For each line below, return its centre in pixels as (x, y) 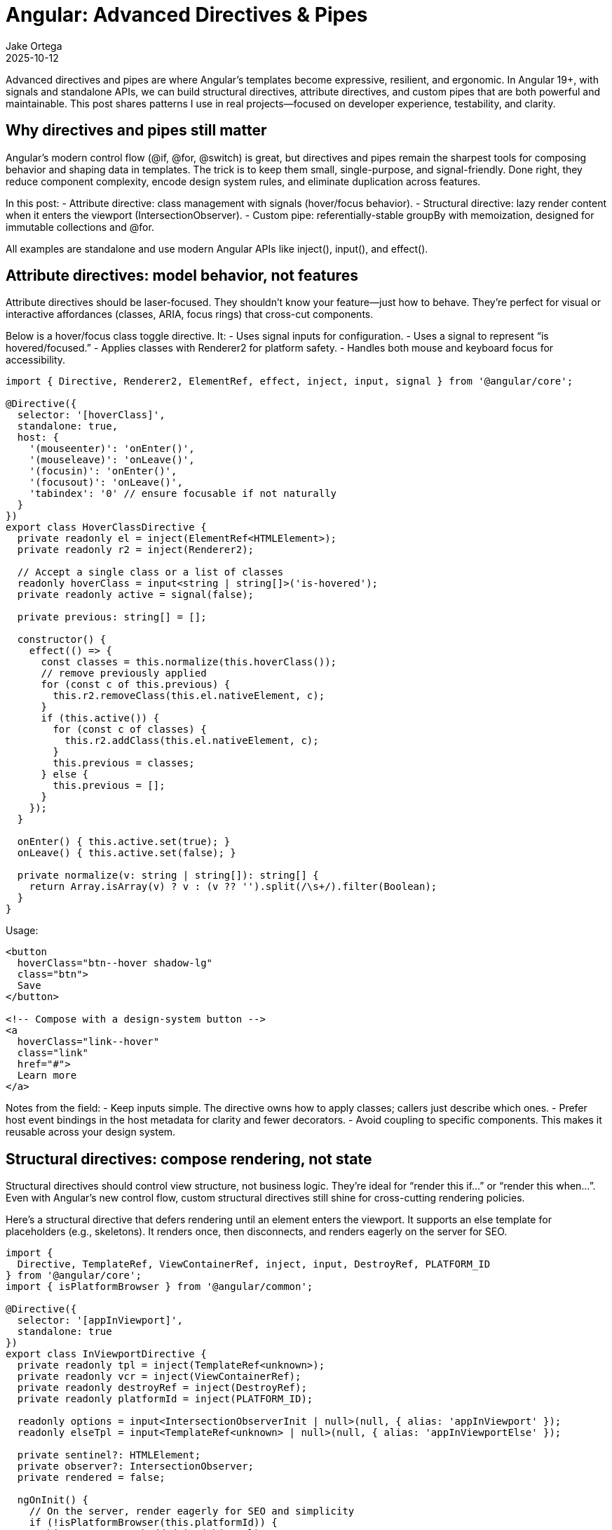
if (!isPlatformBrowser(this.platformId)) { (153, 1523)
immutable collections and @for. (80, 227)
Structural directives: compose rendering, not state (189, 1159)
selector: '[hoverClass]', (91, 415)
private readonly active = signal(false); (136, 595)
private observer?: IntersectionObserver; (136, 1466)
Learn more (47, 1076)
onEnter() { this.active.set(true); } (124, 842)
